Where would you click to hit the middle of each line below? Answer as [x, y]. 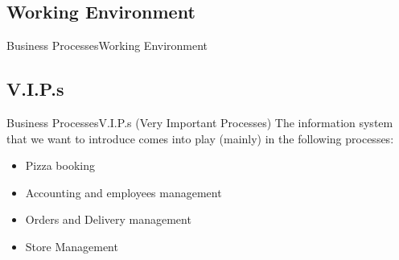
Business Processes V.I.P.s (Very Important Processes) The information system [200, 122]
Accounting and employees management [123, 192]
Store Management [72, 246]
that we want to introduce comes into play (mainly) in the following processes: [200, 138]
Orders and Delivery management [108, 219]
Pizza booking [60, 165]
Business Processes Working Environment [107, 45]
